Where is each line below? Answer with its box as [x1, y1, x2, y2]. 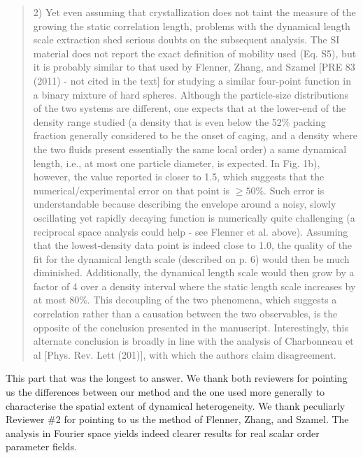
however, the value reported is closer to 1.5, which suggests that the [33, 169, 325, 184]
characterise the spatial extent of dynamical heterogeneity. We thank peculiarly [6, 398, 346, 413]
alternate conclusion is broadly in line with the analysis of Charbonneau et [33, 334, 354, 348]
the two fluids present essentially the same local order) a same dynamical [33, 141, 347, 156]
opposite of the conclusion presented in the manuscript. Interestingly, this [33, 320, 348, 334]
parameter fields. [6, 439, 78, 454]
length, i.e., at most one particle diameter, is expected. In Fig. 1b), [33, 155, 320, 170]
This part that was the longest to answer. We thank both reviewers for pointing [6, 371, 348, 385]
